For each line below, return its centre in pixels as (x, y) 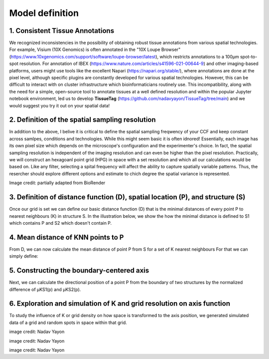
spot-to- (249, 56)
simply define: (24, 256)
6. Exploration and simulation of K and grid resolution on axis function (120, 304)
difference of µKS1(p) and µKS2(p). (45, 289)
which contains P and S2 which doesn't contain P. (61, 223)
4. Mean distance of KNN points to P (67, 237)
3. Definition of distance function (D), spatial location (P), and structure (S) (127, 197)
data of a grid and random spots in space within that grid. (68, 323)
